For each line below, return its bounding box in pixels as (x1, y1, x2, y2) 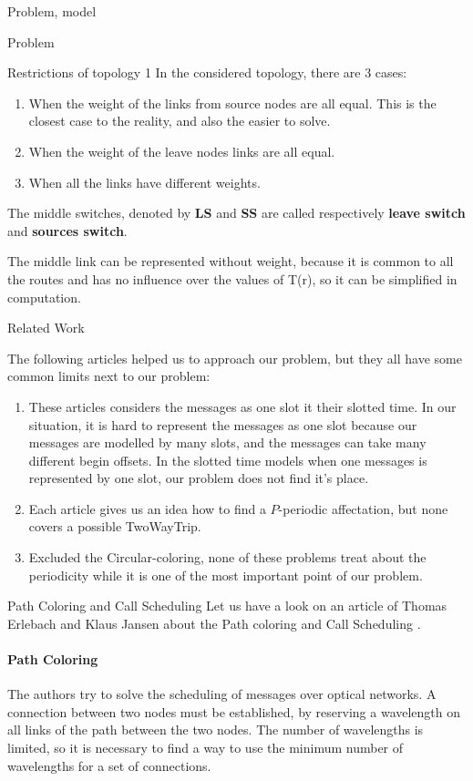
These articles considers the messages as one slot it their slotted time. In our (28, 396, 457, 416)
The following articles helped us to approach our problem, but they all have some (7, 348, 462, 367)
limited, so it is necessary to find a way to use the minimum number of (7, 738, 404, 757)
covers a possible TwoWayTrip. (28, 517, 201, 536)
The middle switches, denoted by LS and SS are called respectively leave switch (7, 203, 466, 222)
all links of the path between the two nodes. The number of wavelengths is (7, 720, 424, 739)
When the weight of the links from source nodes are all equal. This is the (28, 93, 437, 112)
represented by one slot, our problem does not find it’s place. (28, 468, 369, 488)
